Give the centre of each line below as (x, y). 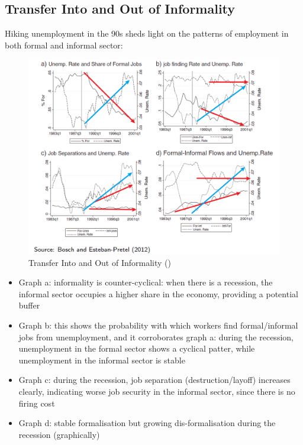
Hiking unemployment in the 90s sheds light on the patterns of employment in (147, 33)
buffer (29, 305)
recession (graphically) (59, 434)
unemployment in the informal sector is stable (102, 360)
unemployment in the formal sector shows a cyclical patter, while (137, 348)
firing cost (37, 403)
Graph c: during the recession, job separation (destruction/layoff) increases (154, 380)
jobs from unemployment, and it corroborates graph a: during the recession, (156, 337)
